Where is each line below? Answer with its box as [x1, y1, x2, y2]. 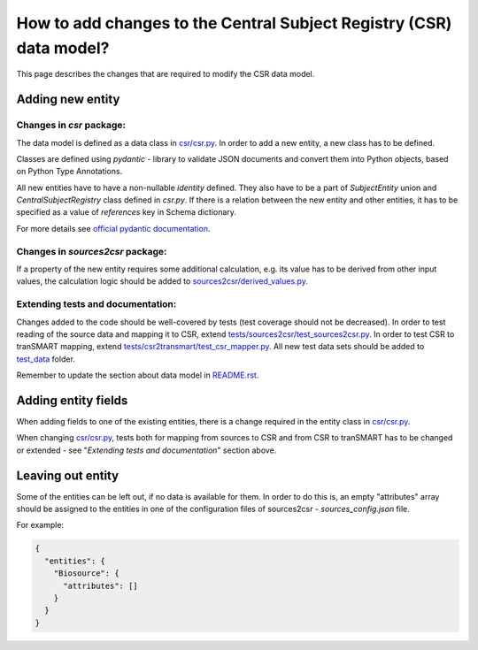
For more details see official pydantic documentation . [16, 223, 211, 233]
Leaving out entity [16, 468, 119, 483]
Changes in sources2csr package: [16, 245, 167, 257]
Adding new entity [16, 92, 120, 107]
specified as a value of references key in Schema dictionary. [16, 207, 236, 218]
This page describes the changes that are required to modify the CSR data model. [16, 69, 315, 80]
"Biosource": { [53, 569, 119, 578]
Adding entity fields [16, 393, 128, 408]
